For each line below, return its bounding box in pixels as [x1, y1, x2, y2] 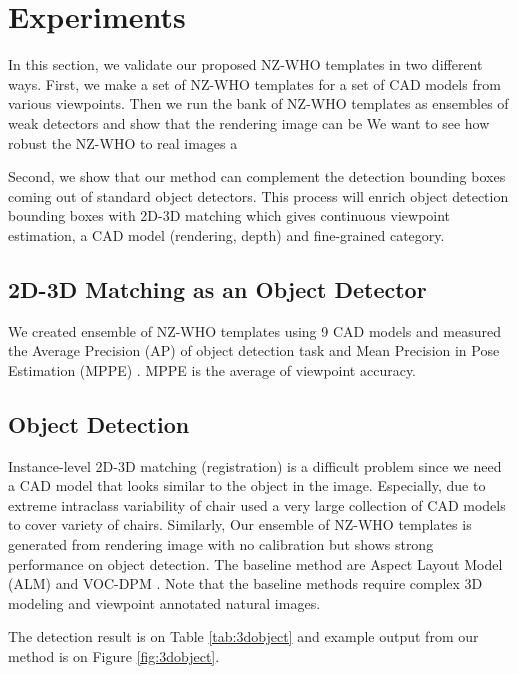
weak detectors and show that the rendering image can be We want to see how [8, 112, 490, 133]
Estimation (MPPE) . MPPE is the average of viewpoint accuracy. [8, 359, 417, 380]
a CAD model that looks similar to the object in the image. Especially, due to [8, 475, 486, 496]
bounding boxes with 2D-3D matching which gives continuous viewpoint [8, 205, 451, 226]
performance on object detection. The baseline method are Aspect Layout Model [8, 553, 503, 574]
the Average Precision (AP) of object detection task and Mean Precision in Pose [8, 340, 500, 361]
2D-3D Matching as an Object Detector [8, 273, 427, 304]
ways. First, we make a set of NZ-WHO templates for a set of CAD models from [8, 73, 501, 94]
